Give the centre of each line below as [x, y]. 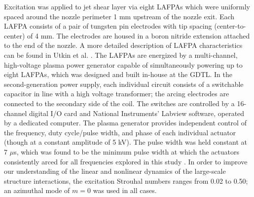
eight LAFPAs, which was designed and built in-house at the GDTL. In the [118, 74]
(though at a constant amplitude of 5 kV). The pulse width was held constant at [126, 142]
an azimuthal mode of [37, 190]
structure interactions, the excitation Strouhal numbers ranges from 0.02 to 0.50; [126, 180]
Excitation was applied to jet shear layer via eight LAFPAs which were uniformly [127, 6]
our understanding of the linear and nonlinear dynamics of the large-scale [115, 171]
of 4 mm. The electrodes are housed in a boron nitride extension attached [139, 35]
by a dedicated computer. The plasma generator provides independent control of [125, 123]
